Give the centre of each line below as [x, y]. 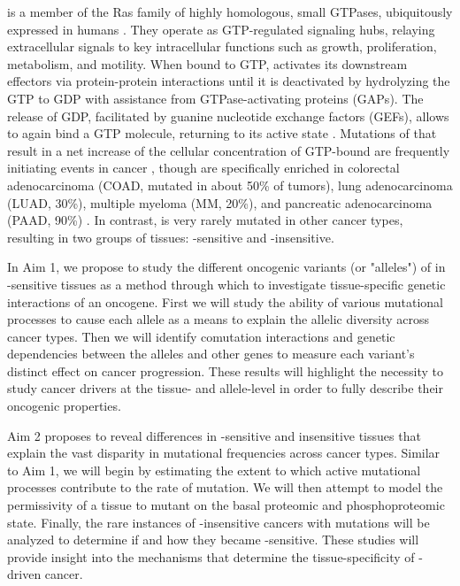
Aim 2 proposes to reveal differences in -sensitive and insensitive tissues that [214, 435]
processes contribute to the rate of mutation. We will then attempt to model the [225, 487]
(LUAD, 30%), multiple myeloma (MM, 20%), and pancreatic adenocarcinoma [220, 202]
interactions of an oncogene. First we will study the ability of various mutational [225, 301]
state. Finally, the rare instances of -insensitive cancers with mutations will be [218, 522]
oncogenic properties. [64, 406]
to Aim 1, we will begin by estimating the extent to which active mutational [214, 470]
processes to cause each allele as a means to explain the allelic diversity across [218, 319]
